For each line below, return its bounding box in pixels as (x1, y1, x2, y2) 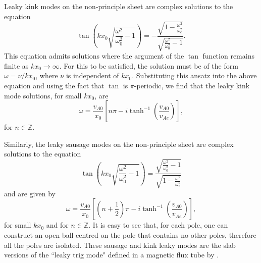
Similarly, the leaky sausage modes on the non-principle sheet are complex (4, 138, 234, 149)
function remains (202, 50, 254, 61)
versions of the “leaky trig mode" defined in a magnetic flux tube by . (4, 249, 219, 260)
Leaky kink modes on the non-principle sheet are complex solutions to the (4, 1, 233, 11)
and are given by (4, 188, 56, 198)
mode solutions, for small (4, 90, 82, 100)
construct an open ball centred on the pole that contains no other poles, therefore (4, 230, 256, 240)
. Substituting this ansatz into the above (132, 70, 257, 81)
